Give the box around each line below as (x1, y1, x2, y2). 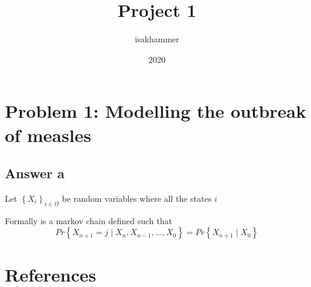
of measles (5, 122, 91, 147)
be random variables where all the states (62, 192, 212, 204)
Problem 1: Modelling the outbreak (5, 98, 306, 123)
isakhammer (135, 33, 179, 45)
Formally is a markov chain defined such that (5, 214, 172, 227)
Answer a (5, 164, 65, 182)
